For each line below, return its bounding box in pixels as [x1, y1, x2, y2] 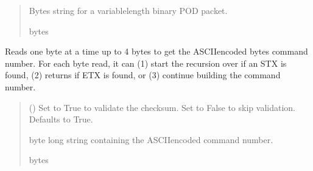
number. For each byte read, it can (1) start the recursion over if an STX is [5, 56, 287, 69]
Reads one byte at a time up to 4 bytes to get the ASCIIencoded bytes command [5, 45, 308, 58]
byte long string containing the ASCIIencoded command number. [29, 133, 273, 146]
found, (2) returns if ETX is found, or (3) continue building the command [5, 69, 281, 81]
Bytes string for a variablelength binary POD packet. [29, 4, 228, 16]
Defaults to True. [29, 113, 93, 126]
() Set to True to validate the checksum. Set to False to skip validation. [29, 101, 295, 113]
